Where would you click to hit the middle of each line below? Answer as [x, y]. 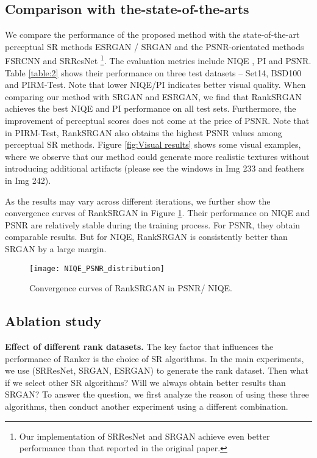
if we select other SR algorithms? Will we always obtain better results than [145, 382]
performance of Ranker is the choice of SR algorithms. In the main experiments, [155, 358]
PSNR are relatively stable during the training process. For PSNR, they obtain [153, 224]
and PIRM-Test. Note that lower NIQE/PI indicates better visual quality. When [155, 85]
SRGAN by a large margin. [56, 248]
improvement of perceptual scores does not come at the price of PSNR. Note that [157, 121]
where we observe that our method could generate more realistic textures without [157, 156]
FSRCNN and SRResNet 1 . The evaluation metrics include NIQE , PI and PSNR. [158, 60]
